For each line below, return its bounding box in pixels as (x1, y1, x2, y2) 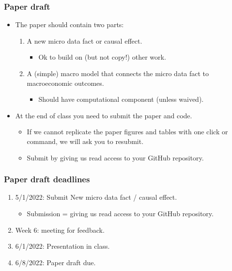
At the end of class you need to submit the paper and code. (15, 110, 192, 120)
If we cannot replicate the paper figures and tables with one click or (27, 127, 228, 137)
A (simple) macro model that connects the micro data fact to (27, 68, 209, 78)
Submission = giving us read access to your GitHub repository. (27, 208, 214, 218)
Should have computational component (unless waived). (38, 94, 204, 104)
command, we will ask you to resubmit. (27, 136, 144, 146)
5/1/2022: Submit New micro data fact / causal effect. (15, 192, 177, 202)
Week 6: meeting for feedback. (15, 224, 105, 235)
